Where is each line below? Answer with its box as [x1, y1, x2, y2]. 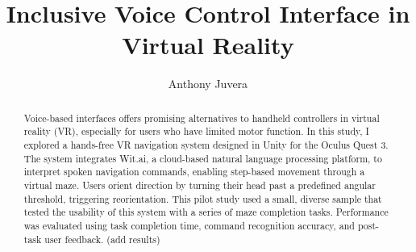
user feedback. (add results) [44, 232, 160, 246]
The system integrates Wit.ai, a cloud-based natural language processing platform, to [23, 151, 382, 165]
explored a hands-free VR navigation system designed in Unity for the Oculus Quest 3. [23, 138, 389, 152]
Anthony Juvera [168, 75, 248, 92]
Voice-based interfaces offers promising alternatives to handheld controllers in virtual [23, 111, 380, 124]
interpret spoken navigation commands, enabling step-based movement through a [23, 165, 365, 178]
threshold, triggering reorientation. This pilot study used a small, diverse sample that [23, 191, 382, 205]
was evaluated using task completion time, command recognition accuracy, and [23, 218, 355, 232]
